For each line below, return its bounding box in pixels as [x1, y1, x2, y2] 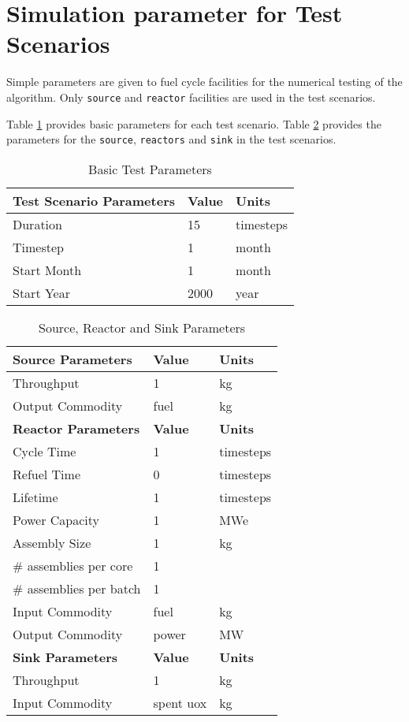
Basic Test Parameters [88, 159, 212, 178]
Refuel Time [13, 464, 80, 483]
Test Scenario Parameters [13, 191, 175, 210]
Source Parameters [13, 349, 132, 368]
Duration [13, 214, 62, 233]
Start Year [13, 283, 70, 302]
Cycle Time [13, 441, 76, 460]
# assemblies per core [13, 556, 133, 575]
